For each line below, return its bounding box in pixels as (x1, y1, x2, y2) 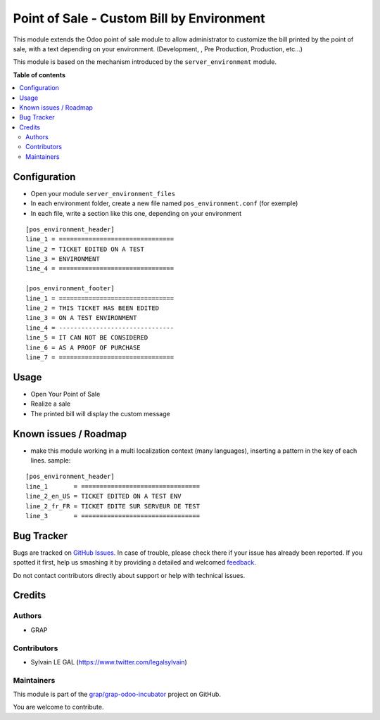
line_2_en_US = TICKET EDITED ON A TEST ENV (25, 492, 182, 501)
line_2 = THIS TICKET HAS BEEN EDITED (25, 304, 160, 312)
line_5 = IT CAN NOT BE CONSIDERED (25, 334, 148, 342)
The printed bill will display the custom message (30, 409, 170, 418)
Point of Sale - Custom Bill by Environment (13, 11, 265, 26)
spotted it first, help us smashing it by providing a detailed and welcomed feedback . (13, 558, 257, 567)
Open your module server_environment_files (30, 189, 176, 198)
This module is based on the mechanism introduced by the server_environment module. (13, 58, 277, 66)
